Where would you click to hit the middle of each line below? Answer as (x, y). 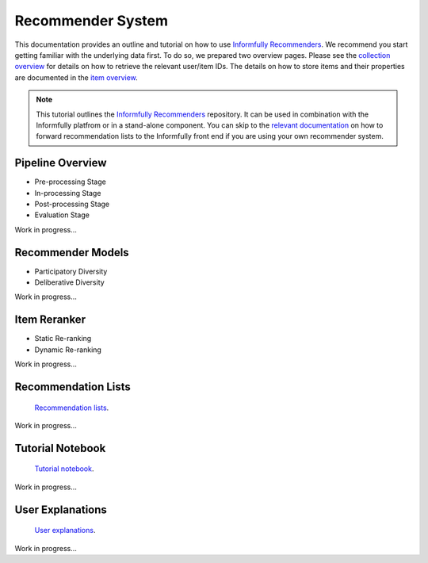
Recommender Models (72, 253)
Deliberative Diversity (69, 282)
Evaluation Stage (62, 215)
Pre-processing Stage (70, 182)
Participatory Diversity (71, 271)
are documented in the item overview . (76, 77)
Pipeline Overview (61, 163)
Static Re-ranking (63, 339)
